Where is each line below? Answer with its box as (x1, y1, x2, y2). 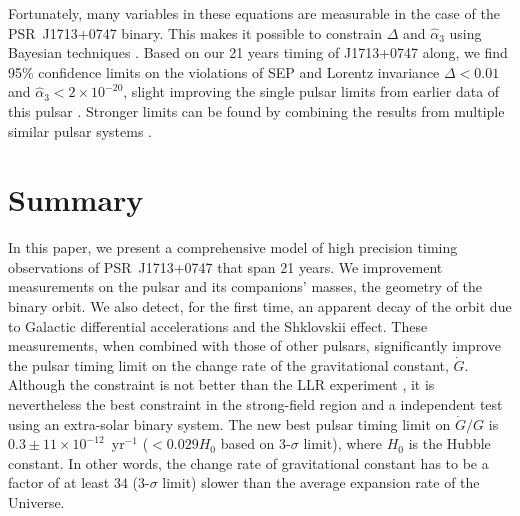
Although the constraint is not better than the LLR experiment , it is (8, 374, 435, 395)
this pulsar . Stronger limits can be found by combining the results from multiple (8, 100, 505, 121)
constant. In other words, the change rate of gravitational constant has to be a (8, 452, 489, 473)
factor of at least (8, 472, 110, 493)
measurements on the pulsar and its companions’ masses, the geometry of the (8, 276, 482, 297)
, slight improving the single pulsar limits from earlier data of (123, 81, 500, 102)
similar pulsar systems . (8, 120, 152, 141)
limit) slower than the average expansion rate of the (162, 472, 480, 493)
